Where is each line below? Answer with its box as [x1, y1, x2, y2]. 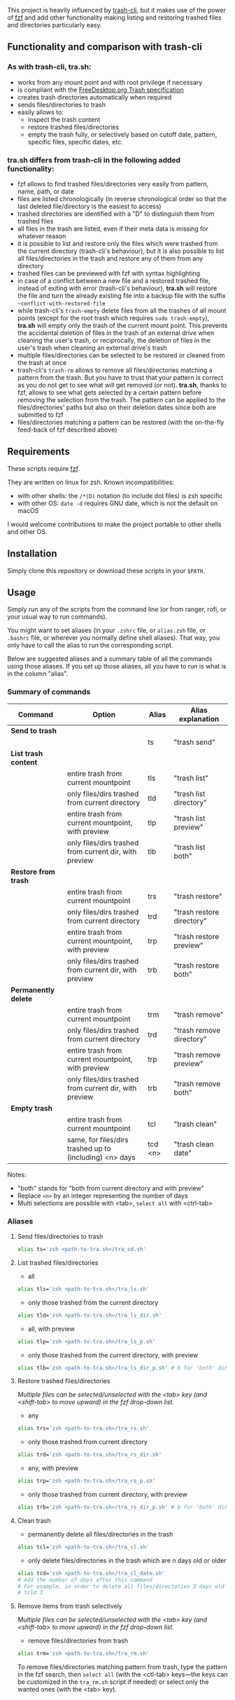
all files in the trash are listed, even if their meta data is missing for [17, 224, 208, 233]
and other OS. [7, 527, 48, 535]
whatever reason [17, 231, 66, 240]
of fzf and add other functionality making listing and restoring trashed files [7, 13, 222, 22]
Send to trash [10, 725, 57, 735]
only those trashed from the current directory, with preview [27, 1350, 199, 1359]
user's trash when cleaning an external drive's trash [17, 343, 168, 352]
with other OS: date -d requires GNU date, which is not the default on [17, 499, 218, 507]
